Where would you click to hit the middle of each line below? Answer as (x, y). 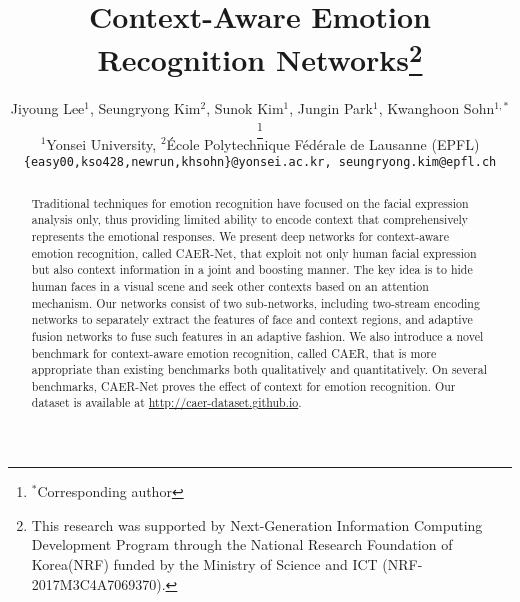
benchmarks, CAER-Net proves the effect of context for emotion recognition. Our (243, 385)
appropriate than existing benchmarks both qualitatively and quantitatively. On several (259, 369)
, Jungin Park (331, 107)
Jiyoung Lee (47, 107)
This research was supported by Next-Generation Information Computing (257, 524)
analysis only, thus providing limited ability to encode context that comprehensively (250, 219)
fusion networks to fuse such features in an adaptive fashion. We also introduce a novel (257, 335)
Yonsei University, (101, 143)
